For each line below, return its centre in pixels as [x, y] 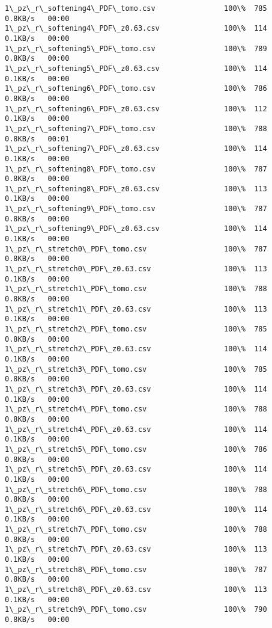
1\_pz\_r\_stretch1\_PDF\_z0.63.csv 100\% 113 [136, 309]
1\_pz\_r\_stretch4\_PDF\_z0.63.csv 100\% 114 [136, 429]
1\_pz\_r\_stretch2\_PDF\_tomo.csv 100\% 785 [136, 329]
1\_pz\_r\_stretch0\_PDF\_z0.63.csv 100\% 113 [136, 269]
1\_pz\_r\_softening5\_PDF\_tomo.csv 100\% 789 [136, 48]
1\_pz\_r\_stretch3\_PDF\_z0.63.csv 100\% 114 [136, 389]
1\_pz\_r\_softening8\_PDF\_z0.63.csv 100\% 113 [136, 189]
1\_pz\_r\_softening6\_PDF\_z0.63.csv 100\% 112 [136, 109]
